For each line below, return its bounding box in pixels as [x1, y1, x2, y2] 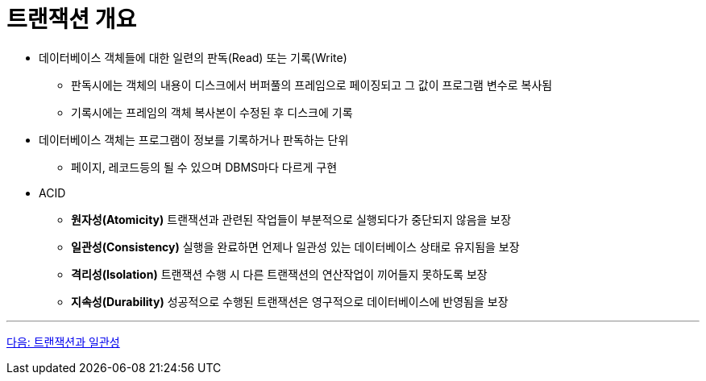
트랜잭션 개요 [6, 6, 137, 33]
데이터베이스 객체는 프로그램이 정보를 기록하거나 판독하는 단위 [39, 132, 349, 147]
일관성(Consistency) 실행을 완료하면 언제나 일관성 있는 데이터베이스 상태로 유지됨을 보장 [71, 239, 520, 254]
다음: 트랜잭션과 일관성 [6, 334, 120, 349]
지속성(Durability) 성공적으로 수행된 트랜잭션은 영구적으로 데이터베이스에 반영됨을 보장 [71, 294, 509, 309]
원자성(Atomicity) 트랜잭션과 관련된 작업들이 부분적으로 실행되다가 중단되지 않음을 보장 [71, 212, 512, 226]
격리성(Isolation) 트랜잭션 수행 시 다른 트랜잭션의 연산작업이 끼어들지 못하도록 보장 [71, 267, 488, 281]
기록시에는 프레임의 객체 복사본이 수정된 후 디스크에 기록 [71, 105, 353, 119]
